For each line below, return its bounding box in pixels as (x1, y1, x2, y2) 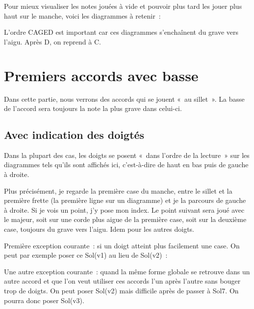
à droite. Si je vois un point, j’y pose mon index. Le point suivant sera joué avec (4, 204, 245, 215)
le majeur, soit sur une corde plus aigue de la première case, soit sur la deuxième (4, 214, 247, 224)
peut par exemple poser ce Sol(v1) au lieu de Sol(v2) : (4, 250, 168, 260)
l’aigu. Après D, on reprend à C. (4, 36, 101, 46)
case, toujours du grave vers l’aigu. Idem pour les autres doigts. (4, 224, 194, 234)
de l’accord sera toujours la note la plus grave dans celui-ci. (4, 103, 182, 113)
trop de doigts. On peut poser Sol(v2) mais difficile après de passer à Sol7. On (4, 286, 239, 296)
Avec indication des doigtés (4, 127, 145, 142)
